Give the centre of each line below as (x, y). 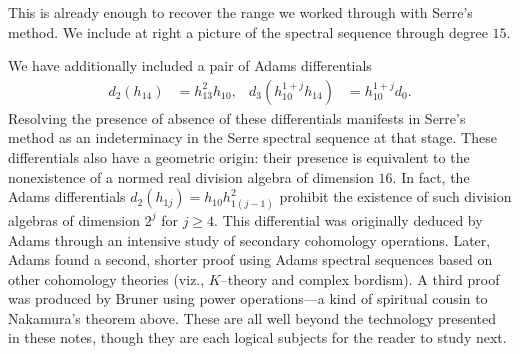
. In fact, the (431, 176)
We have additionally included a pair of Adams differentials (190, 65)
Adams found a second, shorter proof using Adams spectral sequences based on (250, 259)
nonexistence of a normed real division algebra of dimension (191, 176)
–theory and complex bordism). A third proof (360, 278)
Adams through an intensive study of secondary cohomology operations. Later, (249, 239)
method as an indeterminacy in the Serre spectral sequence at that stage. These (252, 137)
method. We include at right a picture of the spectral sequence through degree (248, 31)
